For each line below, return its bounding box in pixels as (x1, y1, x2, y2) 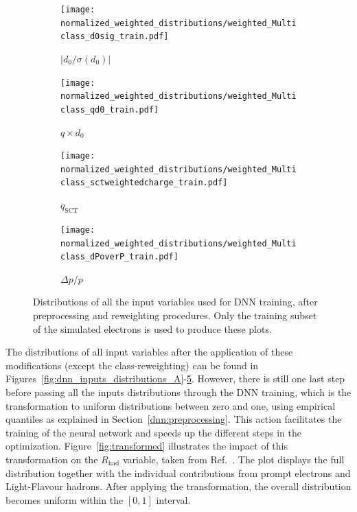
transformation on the (5, 452, 98, 466)
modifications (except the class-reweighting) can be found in (5, 358, 259, 372)
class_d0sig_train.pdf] (60, 32, 169, 42)
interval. (156, 492, 191, 507)
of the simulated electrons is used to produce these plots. (33, 321, 272, 336)
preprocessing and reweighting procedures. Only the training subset (33, 308, 317, 323)
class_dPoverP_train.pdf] (60, 252, 178, 262)
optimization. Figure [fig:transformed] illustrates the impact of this (5, 439, 288, 453)
